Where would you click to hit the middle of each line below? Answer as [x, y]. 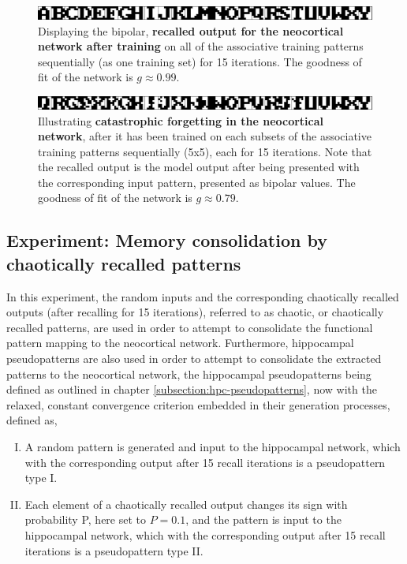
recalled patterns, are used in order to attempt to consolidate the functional [190, 327]
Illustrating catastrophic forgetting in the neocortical [181, 120]
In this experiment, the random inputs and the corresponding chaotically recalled [203, 296]
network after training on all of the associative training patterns [201, 46]
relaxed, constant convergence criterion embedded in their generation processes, [198, 404]
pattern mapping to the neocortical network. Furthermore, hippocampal [180, 343]
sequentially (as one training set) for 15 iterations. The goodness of [200, 61]
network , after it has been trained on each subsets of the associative [205, 136]
